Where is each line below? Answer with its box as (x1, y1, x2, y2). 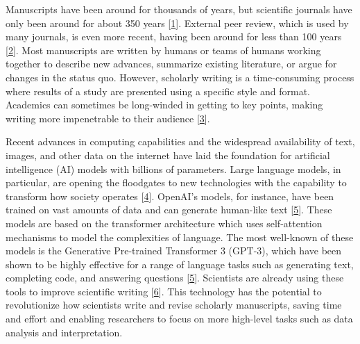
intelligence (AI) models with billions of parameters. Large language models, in (6, 161, 341, 176)
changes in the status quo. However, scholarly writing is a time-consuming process (6, 69, 354, 84)
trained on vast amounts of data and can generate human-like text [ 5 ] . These (6, 202, 332, 217)
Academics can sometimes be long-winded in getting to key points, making (6, 97, 323, 112)
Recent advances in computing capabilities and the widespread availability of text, (6, 134, 355, 149)
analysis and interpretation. (6, 325, 123, 339)
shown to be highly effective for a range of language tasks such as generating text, (6, 256, 354, 271)
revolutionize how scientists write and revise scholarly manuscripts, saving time (6, 297, 342, 312)
